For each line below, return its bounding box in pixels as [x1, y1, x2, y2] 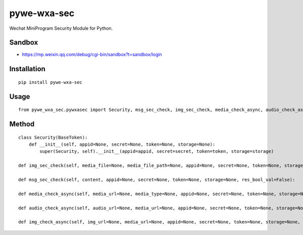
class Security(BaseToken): [18, 134, 88, 140]
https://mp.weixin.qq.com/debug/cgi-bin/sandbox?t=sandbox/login [22, 51, 163, 57]
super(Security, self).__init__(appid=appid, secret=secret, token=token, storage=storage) [39, 149, 274, 154]
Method [9, 120, 35, 129]
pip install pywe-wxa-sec [18, 79, 83, 85]
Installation [9, 65, 45, 73]
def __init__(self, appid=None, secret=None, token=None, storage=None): [28, 142, 216, 147]
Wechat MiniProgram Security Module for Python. [9, 25, 113, 31]
